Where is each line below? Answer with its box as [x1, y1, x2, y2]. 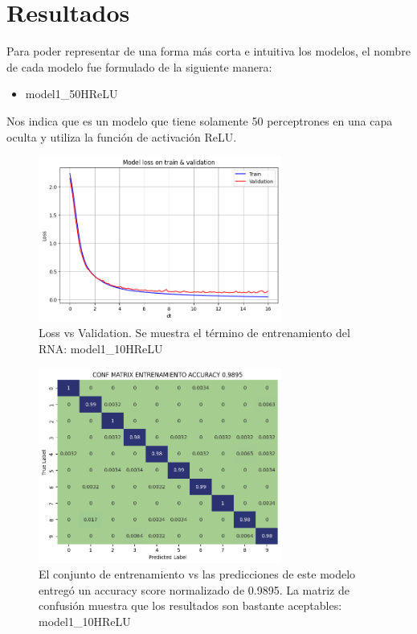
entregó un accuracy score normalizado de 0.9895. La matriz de [39, 581, 350, 598]
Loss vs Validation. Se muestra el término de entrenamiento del [39, 324, 350, 341]
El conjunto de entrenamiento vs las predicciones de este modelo [39, 566, 356, 583]
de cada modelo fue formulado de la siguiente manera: [6, 58, 272, 75]
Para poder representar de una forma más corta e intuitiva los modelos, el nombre [6, 43, 411, 60]
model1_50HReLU [25, 85, 118, 102]
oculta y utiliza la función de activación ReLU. [6, 128, 237, 145]
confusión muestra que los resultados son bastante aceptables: [39, 597, 342, 614]
